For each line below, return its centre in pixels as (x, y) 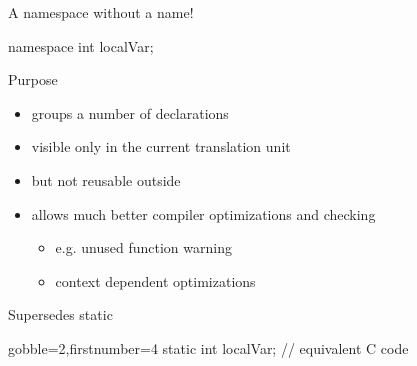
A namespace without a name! (101, 12)
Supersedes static (60, 314)
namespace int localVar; (81, 45)
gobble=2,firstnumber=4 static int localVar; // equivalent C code (208, 347)
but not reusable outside (106, 179)
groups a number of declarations (130, 112)
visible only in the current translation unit (161, 146)
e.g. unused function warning (143, 247)
